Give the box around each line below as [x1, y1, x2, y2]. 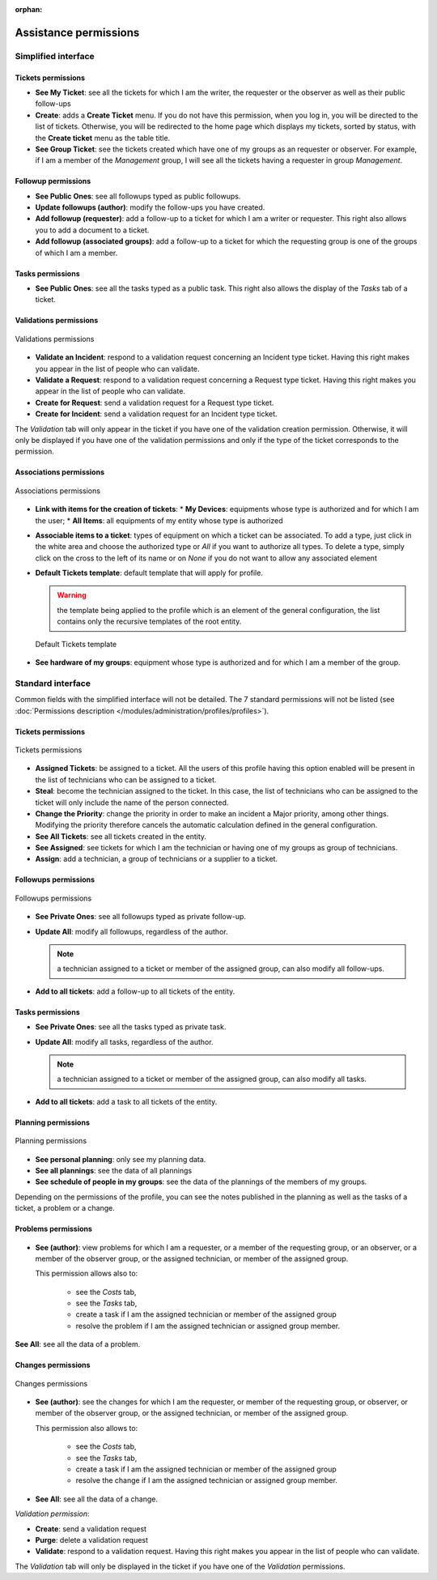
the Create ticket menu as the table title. [35, 133, 171, 143]
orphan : [15, 5, 43, 14]
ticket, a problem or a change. [15, 1203, 115, 1213]
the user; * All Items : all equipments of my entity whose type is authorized [35, 515, 283, 526]
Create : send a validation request [35, 1523, 147, 1534]
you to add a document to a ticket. [35, 225, 150, 235]
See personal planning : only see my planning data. [35, 1154, 206, 1164]
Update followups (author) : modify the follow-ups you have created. [35, 202, 265, 212]
